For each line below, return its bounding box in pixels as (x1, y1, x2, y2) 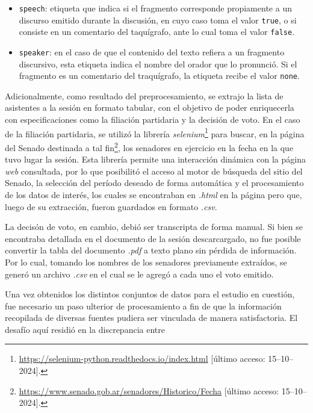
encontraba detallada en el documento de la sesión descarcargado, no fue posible (5, 232, 301, 244)
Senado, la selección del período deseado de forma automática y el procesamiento (5, 176, 304, 189)
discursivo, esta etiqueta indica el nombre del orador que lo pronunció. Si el (19, 57, 297, 70)
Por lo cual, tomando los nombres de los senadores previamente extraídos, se (5, 255, 287, 268)
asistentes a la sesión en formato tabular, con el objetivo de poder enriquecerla (5, 101, 294, 114)
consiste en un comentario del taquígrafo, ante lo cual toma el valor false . (19, 25, 295, 38)
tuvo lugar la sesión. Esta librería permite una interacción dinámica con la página (5, 153, 306, 166)
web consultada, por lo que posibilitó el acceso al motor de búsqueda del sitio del (5, 164, 303, 177)
